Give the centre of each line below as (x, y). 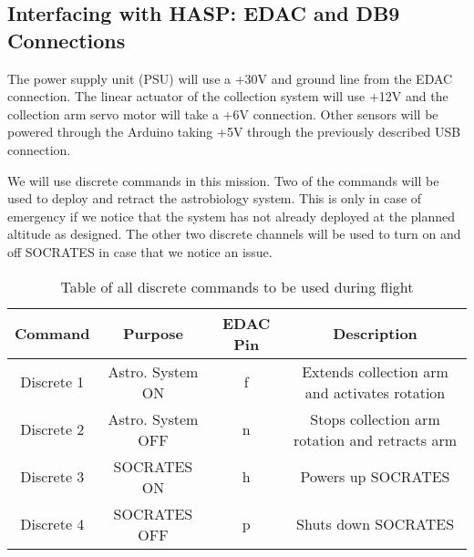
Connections (67, 40)
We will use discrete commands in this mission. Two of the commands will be (223, 180)
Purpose (153, 334)
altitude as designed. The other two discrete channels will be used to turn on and (234, 234)
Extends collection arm (375, 371)
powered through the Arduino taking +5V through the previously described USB (234, 132)
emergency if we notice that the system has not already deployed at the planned (232, 216)
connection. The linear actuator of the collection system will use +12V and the (228, 96)
